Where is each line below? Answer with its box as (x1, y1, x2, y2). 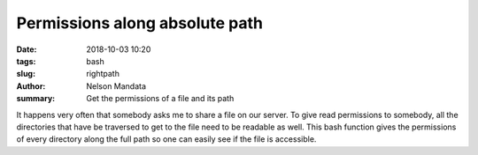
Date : (16, 44, 37, 55)
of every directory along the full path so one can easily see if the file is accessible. (16, 134, 317, 144)
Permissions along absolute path (16, 13, 263, 33)
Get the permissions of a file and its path (86, 93, 235, 104)
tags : (16, 55, 36, 66)
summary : (16, 93, 56, 104)
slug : (16, 69, 35, 79)
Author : (16, 80, 46, 92)
